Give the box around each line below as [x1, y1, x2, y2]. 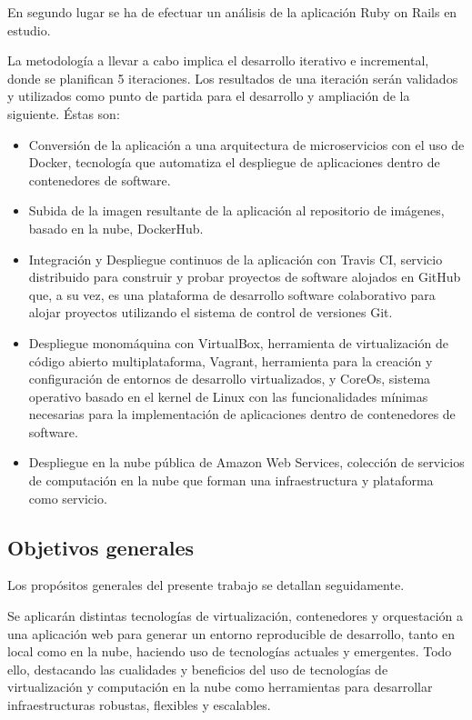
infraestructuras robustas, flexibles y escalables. [7, 695, 271, 715]
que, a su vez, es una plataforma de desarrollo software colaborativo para [28, 285, 436, 304]
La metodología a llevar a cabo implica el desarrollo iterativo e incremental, [7, 51, 429, 70]
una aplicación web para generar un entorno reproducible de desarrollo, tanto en [7, 624, 455, 643]
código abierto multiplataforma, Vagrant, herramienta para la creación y [28, 351, 433, 370]
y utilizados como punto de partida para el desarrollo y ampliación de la [7, 86, 410, 105]
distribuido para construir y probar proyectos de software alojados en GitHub [28, 267, 461, 286]
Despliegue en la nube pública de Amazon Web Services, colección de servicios [28, 453, 465, 472]
